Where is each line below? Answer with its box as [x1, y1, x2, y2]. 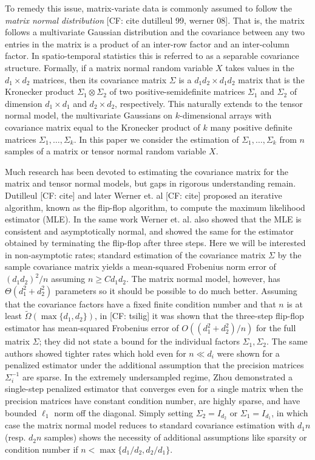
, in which [271, 406, 308, 419]
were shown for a [217, 346, 280, 359]
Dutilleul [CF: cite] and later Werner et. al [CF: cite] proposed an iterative [5, 188, 282, 201]
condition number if [5, 442, 78, 455]
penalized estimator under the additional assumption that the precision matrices [5, 359, 304, 371]
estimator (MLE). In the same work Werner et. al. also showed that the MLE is [5, 213, 302, 225]
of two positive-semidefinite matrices [109, 85, 245, 98]
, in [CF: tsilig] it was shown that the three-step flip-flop [95, 309, 304, 322]
